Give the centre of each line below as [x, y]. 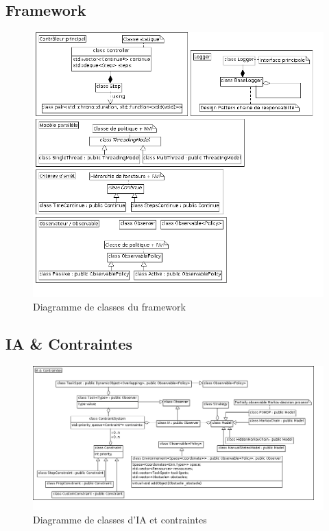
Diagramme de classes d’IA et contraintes [120, 520]
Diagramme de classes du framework [109, 306]
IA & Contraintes [69, 343]
